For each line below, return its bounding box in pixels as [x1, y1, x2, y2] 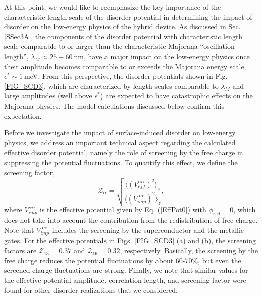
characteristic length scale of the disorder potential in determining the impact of [4, 11, 252, 22]
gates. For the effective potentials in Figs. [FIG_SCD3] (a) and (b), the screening [4, 235, 256, 245]
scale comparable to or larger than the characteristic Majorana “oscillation [4, 41, 235, 52]
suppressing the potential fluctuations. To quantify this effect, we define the [4, 157, 238, 167]
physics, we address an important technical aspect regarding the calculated [4, 137, 236, 147]
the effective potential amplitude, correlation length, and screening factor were [4, 274, 246, 285]
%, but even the [192, 255, 241, 265]
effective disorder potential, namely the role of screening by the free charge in [4, 147, 243, 158]
